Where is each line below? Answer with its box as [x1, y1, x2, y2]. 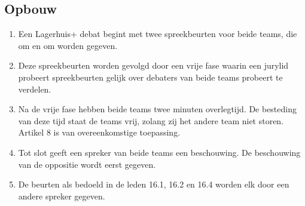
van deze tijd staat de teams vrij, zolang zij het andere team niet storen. [18, 114, 284, 127]
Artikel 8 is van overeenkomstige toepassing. [18, 126, 181, 139]
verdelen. [18, 82, 51, 95]
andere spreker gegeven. [18, 189, 105, 202]
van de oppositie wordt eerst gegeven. [18, 158, 156, 170]
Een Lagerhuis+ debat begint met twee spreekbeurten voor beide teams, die [18, 27, 297, 40]
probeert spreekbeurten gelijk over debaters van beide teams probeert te [18, 70, 283, 83]
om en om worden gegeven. [18, 39, 118, 51]
